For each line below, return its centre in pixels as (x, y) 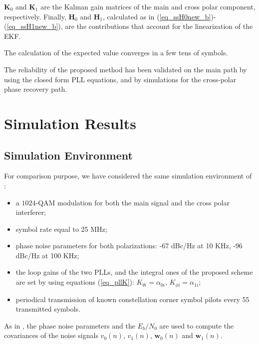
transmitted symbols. (48, 309)
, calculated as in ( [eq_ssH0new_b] (157, 16)
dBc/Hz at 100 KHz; (47, 255)
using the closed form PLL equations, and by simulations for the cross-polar (120, 79)
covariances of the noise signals (51, 335)
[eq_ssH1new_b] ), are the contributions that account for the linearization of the (130, 26)
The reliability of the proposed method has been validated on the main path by (126, 69)
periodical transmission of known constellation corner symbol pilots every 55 (132, 299)
